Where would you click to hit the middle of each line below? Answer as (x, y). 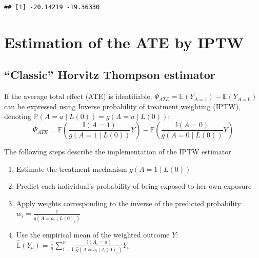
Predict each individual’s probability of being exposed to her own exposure (134, 186)
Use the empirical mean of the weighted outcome (93, 234)
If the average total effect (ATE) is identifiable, (78, 96)
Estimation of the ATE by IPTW (124, 42)
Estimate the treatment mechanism (72, 168)
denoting (18, 116)
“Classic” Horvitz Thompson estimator (110, 75)
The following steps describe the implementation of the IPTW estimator (118, 151)
